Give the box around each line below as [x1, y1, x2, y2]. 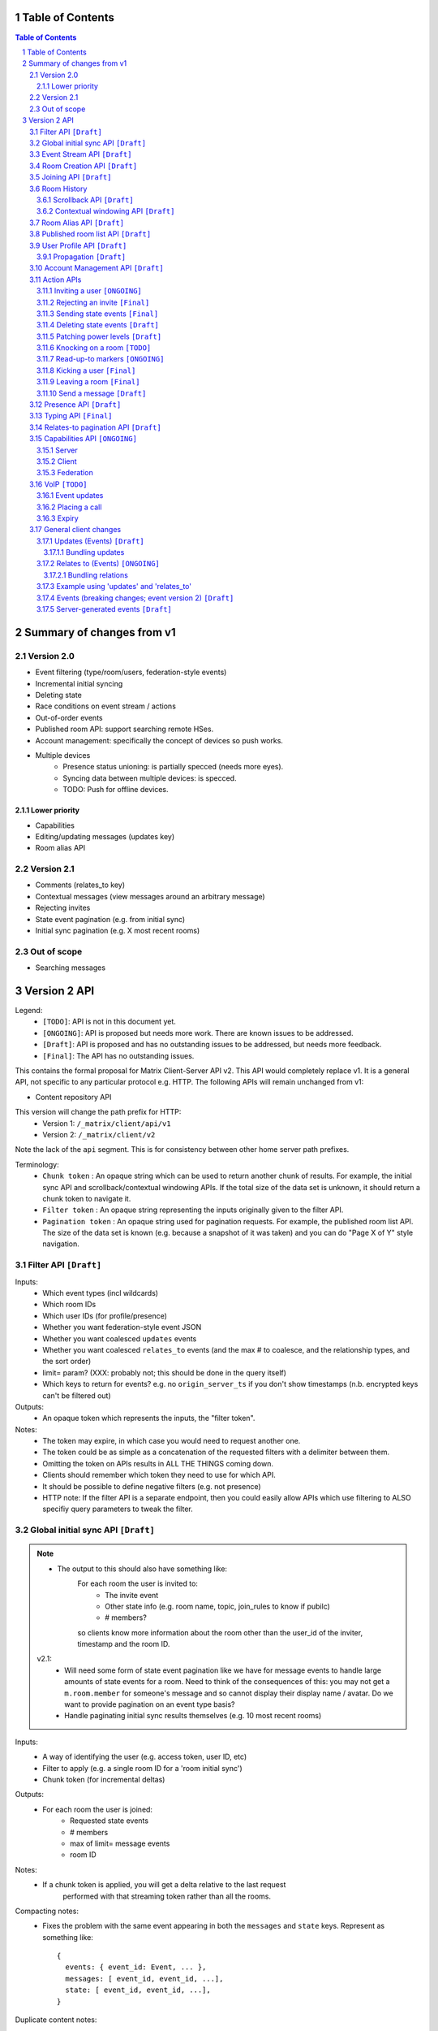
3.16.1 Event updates [36, 491, 104, 500]
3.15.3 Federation [36, 468, 93, 478]
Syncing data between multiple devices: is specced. [62, 773, 237, 783]
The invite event [105, 1590, 159, 1600]
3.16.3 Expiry [36, 513, 79, 523]
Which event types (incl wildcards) [42, 1288, 158, 1297]
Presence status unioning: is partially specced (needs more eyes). [62, 762, 284, 772]
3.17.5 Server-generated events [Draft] [36, 604, 172, 614]
